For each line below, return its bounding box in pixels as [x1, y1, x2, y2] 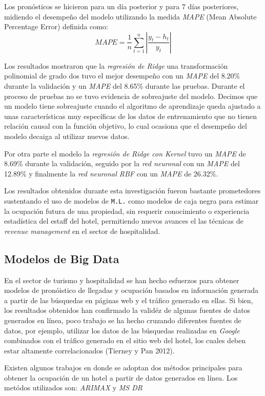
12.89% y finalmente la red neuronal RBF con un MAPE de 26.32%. [4, 168, 218, 179]
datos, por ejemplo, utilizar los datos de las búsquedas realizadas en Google [4, 325, 240, 335]
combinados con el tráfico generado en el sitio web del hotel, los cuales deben [4, 335, 246, 346]
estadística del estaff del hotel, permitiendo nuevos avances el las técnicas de [4, 215, 243, 226]
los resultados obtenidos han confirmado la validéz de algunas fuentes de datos [4, 305, 251, 315]
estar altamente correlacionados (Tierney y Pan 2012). [4, 345, 175, 355]
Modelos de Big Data [4, 250, 119, 266]
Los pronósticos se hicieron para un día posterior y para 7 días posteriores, [4, 1, 239, 11]
